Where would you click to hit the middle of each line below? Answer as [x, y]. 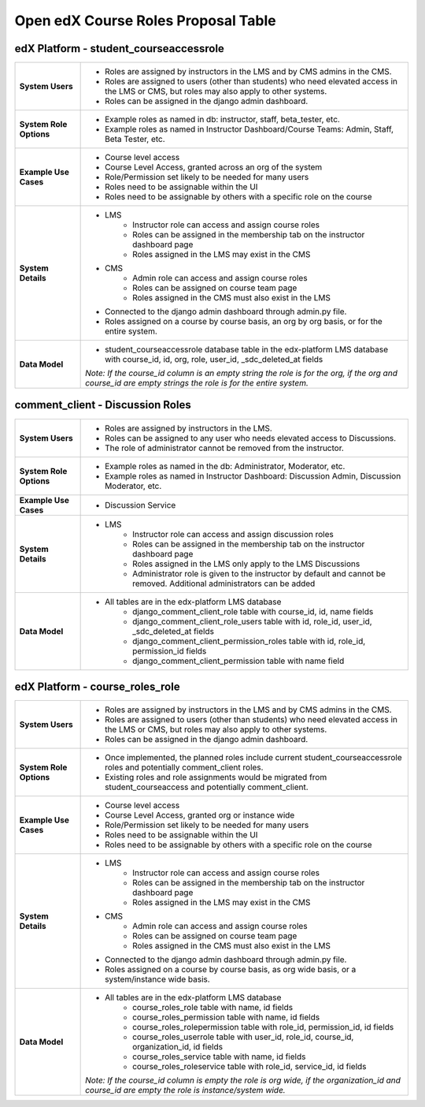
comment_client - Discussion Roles [103, 405]
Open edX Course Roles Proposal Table [145, 20]
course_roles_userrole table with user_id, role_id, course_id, [243, 1037]
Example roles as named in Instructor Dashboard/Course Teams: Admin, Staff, [249, 129]
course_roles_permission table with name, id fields [226, 1017]
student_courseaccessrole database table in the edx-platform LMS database [247, 349]
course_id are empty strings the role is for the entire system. [197, 383]
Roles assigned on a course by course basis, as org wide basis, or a [231, 970]
